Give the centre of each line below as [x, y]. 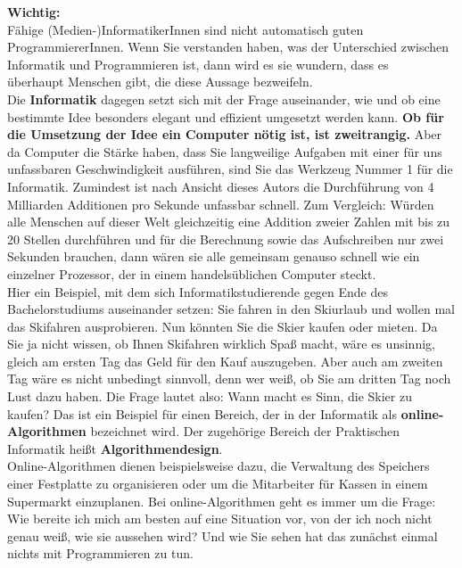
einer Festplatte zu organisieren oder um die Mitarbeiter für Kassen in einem [218, 484]
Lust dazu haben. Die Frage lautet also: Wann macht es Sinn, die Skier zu [210, 396]
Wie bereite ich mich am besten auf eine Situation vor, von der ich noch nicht [220, 519]
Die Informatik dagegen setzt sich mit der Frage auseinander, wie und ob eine [224, 99]
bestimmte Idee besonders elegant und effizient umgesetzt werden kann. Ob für [226, 116]
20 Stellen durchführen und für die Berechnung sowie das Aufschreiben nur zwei [226, 239]
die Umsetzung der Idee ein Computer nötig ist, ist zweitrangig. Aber [225, 134]
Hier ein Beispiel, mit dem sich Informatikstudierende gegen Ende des [198, 291]
